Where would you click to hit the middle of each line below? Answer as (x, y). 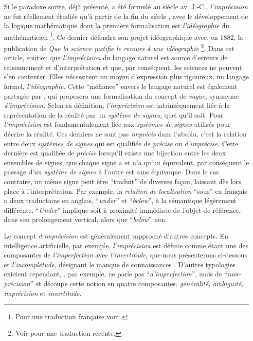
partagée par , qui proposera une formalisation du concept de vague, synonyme (121, 95)
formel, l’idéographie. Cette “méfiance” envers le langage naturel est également (121, 86)
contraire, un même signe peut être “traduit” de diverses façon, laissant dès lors (123, 181)
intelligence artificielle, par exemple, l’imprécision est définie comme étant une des (126, 245)
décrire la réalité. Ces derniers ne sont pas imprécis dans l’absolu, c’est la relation (125, 134)
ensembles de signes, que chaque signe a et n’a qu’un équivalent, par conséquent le (126, 162)
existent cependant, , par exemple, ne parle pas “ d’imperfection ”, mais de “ (116, 274)
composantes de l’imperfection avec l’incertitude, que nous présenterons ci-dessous (126, 255)
